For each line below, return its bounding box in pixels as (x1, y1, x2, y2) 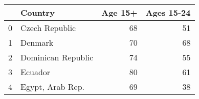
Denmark (20, 37, 54, 48)
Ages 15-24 (145, 7, 191, 18)
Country (20, 7, 55, 18)
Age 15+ (101, 7, 138, 18)
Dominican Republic (20, 51, 94, 63)
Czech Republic (20, 22, 76, 34)
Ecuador (20, 66, 51, 78)
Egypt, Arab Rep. (20, 81, 84, 92)
